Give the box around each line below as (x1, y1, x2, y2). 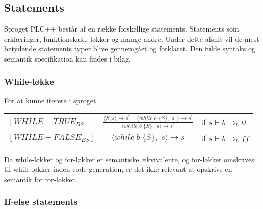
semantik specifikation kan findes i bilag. (4, 53, 131, 64)
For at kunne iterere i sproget (4, 95, 96, 105)
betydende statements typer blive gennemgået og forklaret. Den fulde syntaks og (4, 43, 255, 54)
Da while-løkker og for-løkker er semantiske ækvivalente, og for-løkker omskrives (4, 154, 254, 164)
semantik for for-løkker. (4, 173, 77, 184)
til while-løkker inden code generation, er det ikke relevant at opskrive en (4, 164, 232, 174)
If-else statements (4, 195, 78, 208)
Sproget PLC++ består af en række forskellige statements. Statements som (4, 23, 239, 34)
